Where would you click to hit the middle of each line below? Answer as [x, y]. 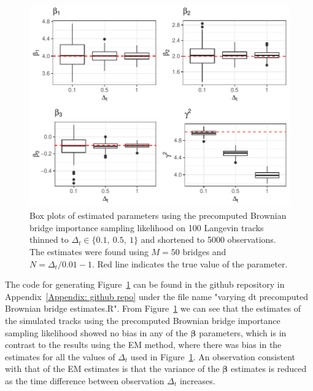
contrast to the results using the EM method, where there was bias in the [143, 345]
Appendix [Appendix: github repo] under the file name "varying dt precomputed [156, 296]
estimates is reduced [269, 369]
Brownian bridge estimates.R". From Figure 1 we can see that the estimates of [153, 308]
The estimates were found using [89, 251]
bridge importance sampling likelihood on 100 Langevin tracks [147, 227]
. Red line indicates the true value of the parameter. [190, 263]
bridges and [204, 251]
